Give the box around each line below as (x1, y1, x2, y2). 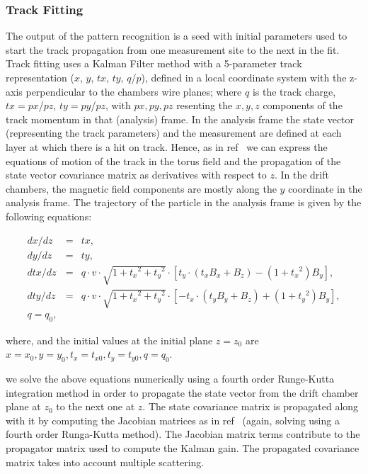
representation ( (6, 70, 74, 84)
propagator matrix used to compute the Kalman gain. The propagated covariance (6, 440, 360, 455)
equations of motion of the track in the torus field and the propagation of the (6, 153, 341, 168)
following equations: (6, 208, 92, 223)
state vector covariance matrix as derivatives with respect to (6, 167, 267, 182)
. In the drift (274, 167, 329, 182)
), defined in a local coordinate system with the (141, 70, 347, 84)
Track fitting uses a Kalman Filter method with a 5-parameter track (6, 56, 302, 71)
